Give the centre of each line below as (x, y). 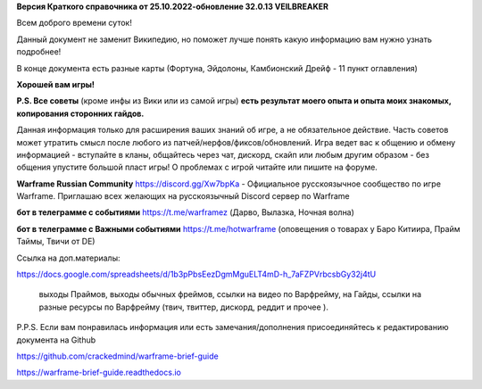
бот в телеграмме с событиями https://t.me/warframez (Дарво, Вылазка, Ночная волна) (185, 212)
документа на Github (56, 340)
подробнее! (39, 52)
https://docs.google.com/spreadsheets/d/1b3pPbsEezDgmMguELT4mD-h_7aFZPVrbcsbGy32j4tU (196, 274)
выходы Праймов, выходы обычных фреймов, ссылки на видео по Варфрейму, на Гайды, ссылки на (230, 294)
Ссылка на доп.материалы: (68, 258)
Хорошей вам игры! (56, 84)
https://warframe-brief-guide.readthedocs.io (99, 372)
